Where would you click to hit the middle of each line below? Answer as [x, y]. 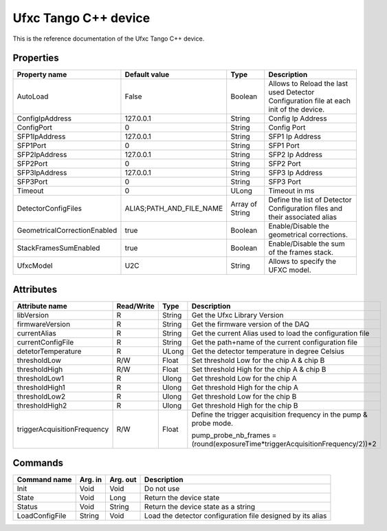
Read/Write [135, 306]
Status [27, 507]
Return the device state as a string [200, 507]
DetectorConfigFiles [49, 209]
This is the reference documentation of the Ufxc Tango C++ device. [109, 39]
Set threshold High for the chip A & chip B [259, 369]
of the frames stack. [301, 253]
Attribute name [42, 306]
